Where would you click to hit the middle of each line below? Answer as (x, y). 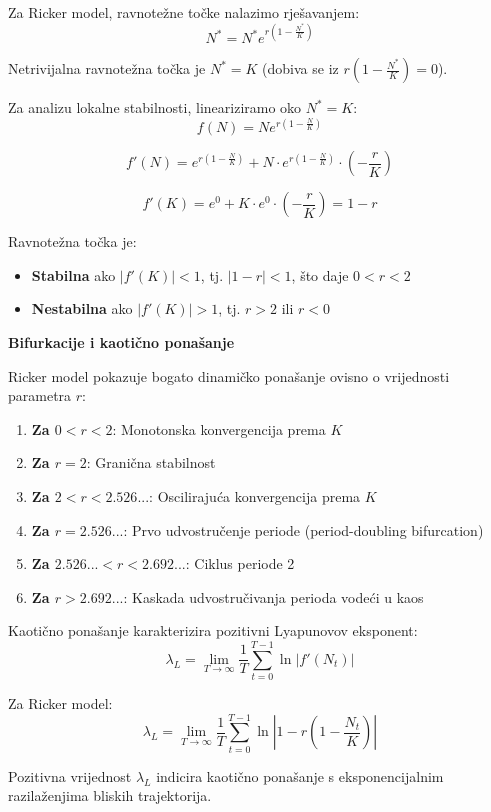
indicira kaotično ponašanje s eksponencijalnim (300, 775)
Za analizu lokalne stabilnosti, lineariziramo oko (155, 107)
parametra (40, 395)
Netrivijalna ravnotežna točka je (107, 68)
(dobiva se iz (300, 68)
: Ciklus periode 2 (240, 563)
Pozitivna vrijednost (70, 775)
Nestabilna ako (82, 308)
